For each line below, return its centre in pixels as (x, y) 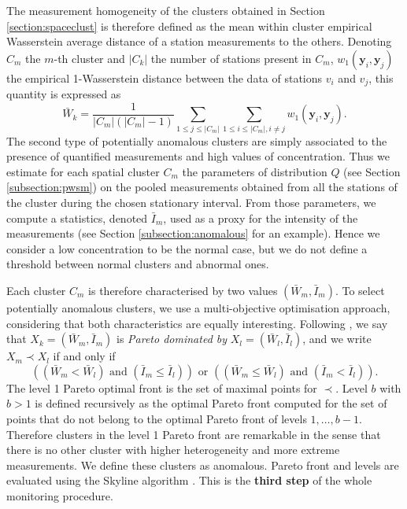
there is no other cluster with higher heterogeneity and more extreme (173, 450)
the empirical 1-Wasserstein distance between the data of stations (165, 77)
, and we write (337, 339)
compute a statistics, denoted (77, 218)
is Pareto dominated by (172, 339)
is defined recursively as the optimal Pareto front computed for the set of (211, 403)
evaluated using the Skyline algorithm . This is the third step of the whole (189, 480)
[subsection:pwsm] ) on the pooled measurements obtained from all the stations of (202, 187)
